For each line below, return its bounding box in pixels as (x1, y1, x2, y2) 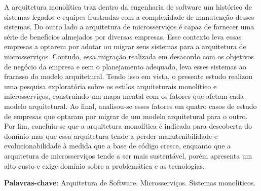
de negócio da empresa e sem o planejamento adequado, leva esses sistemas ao (4, 61, 246, 71)
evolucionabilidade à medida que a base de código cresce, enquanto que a (4, 140, 231, 151)
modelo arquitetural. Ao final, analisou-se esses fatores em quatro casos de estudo (4, 100, 257, 111)
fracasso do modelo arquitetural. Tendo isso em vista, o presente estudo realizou (4, 71, 252, 82)
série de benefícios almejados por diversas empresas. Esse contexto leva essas (4, 31, 242, 42)
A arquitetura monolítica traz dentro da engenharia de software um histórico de (4, 2, 252, 12)
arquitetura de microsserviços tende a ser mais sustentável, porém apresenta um (4, 150, 252, 161)
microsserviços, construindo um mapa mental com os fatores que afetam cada (4, 91, 244, 101)
